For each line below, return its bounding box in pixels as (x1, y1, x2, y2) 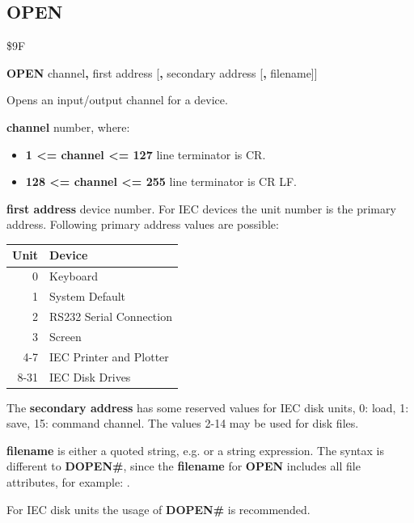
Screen (49, 327, 82, 344)
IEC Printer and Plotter (49, 348, 169, 365)
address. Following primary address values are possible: (6, 216, 279, 233)
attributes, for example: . (6, 473, 130, 490)
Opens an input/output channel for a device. (6, 91, 228, 108)
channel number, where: (6, 118, 130, 135)
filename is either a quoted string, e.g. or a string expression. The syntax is (6, 441, 385, 458)
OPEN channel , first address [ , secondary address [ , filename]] (6, 64, 318, 81)
